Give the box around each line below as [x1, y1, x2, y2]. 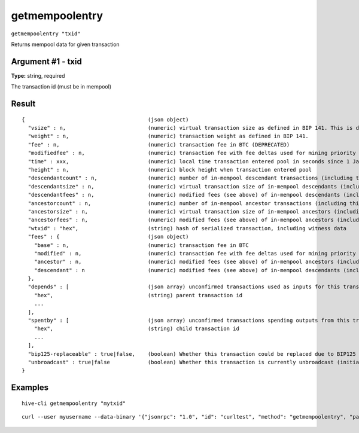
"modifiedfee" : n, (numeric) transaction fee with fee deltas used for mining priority [28, 150, 356, 157]
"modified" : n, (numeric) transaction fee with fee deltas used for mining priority [34, 250, 356, 257]
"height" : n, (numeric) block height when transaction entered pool [28, 166, 312, 173]
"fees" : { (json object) [28, 233, 189, 240]
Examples [11, 383, 49, 393]
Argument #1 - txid [11, 56, 82, 66]
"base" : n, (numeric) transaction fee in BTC [34, 242, 249, 248]
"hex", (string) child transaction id [34, 325, 239, 332]
